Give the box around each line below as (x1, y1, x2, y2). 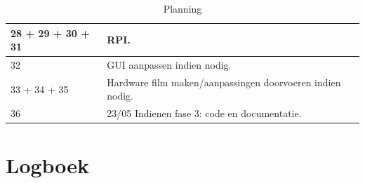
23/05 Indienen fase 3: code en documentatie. (107, 106, 302, 121)
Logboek (6, 150, 90, 179)
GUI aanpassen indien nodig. (107, 57, 232, 72)
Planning (163, 1, 202, 15)
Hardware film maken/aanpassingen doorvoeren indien (107, 74, 341, 89)
